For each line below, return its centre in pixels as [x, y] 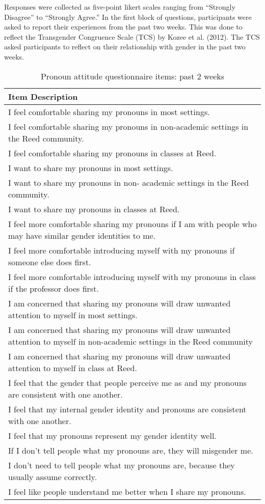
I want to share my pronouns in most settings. [91, 167]
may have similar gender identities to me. [82, 235]
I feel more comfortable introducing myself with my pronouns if [122, 250]
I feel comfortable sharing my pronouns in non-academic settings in [128, 126]
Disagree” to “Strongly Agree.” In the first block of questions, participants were [128, 17]
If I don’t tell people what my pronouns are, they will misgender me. [131, 450]
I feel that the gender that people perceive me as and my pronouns [127, 382]
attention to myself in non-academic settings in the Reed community [131, 341]
